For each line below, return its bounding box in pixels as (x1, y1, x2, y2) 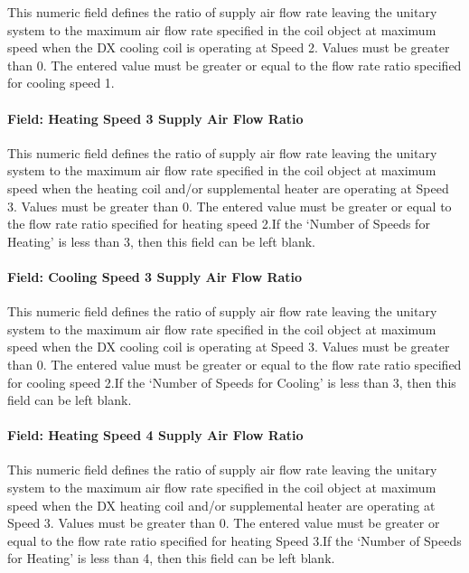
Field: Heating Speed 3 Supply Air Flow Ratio (7, 108, 304, 127)
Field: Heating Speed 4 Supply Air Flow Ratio (7, 426, 304, 445)
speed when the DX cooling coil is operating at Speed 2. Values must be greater (7, 38, 450, 57)
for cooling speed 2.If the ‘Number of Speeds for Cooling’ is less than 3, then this (7, 372, 456, 391)
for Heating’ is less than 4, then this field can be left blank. (7, 549, 335, 568)
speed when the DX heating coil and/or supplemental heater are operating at (7, 495, 436, 514)
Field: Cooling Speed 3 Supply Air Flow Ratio (7, 267, 303, 286)
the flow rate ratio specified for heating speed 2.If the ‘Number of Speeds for (7, 214, 430, 233)
